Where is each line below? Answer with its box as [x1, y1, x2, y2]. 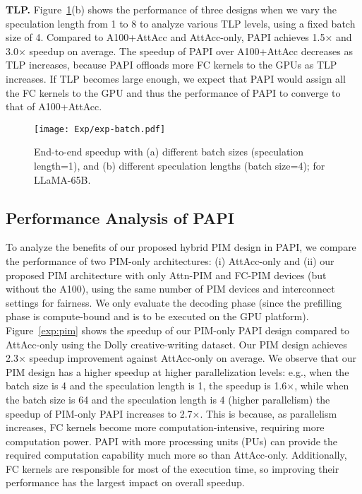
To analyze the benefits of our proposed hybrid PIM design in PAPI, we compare [6, 240, 356, 254]
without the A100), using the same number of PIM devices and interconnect [6, 281, 335, 296]
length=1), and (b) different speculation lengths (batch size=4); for [34, 158, 325, 172]
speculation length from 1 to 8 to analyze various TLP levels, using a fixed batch [6, 16, 356, 30]
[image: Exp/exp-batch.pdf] [34, 124, 166, 134]
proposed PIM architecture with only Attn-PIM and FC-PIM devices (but [6, 267, 327, 282]
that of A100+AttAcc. [6, 99, 102, 114]
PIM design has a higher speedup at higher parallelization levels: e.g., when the [6, 364, 349, 379]
